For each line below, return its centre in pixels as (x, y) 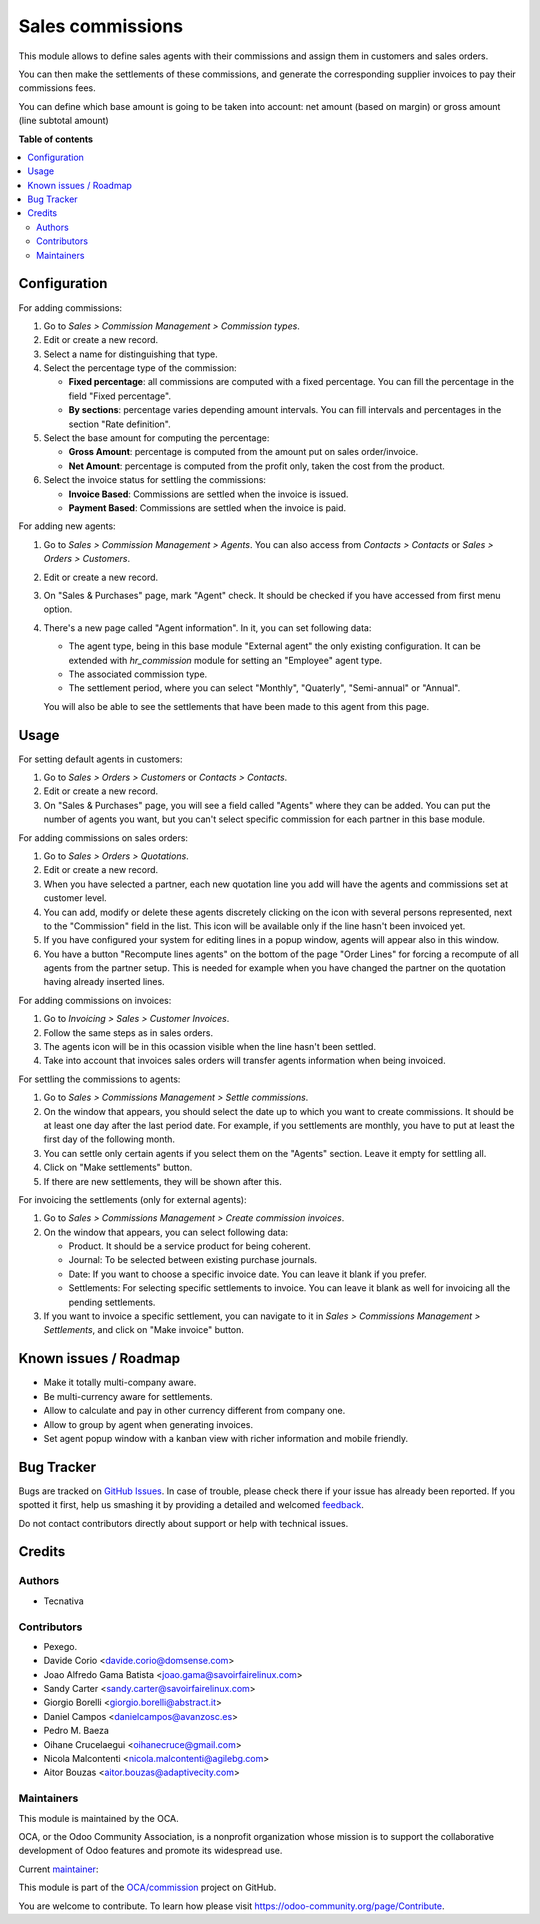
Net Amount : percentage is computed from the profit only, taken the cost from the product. (256, 466)
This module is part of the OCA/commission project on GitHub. (147, 1887)
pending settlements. (112, 1302)
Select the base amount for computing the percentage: (156, 438)
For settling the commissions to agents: (99, 1079)
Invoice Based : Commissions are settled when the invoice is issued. (208, 494)
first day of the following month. (109, 1139)
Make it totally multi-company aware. (120, 1382)
